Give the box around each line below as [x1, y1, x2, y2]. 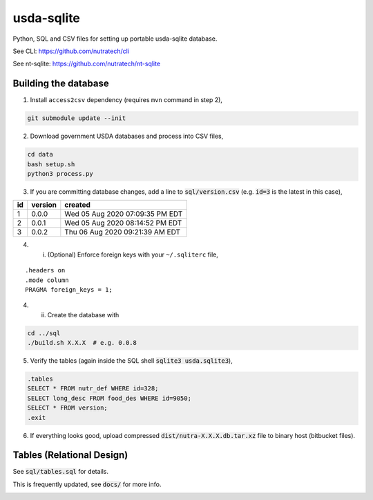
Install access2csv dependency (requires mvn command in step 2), [30, 96, 222, 104]
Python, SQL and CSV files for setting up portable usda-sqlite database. [12, 34, 218, 43]
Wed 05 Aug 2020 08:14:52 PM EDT [64, 218, 182, 228]
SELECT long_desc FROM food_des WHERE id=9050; [27, 394, 191, 402]
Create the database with [47, 310, 119, 319]
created [64, 200, 91, 210]
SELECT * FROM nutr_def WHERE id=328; [27, 385, 159, 392]
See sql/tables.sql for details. [12, 468, 109, 476]
